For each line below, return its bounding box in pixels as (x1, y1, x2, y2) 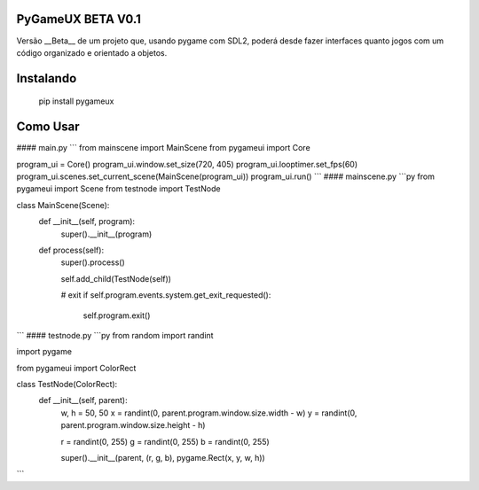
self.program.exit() (82, 310, 151, 321)
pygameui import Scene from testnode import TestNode (16, 183, 221, 194)
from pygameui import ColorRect (16, 362, 137, 373)
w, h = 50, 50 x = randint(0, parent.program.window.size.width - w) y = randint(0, (60, 408, 357, 418)
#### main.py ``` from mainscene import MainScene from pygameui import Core (16, 143, 310, 153)
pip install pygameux (38, 96, 114, 106)
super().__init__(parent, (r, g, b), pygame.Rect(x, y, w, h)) (60, 453, 265, 463)
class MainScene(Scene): (16, 199, 110, 210)
